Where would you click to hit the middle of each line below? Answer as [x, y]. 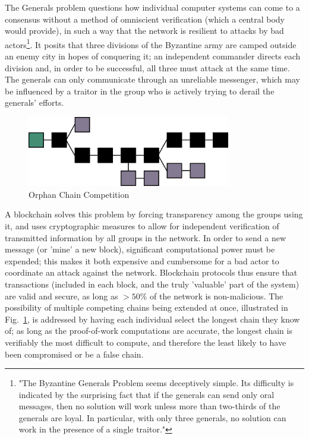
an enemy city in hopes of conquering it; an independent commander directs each [153, 56]
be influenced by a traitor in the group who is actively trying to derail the [140, 91]
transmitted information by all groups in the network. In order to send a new [145, 237]
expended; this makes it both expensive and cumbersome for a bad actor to [142, 260]
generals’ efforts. [34, 102]
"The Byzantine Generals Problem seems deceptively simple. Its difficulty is [156, 383]
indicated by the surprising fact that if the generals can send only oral [146, 394]
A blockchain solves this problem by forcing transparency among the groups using [154, 214]
